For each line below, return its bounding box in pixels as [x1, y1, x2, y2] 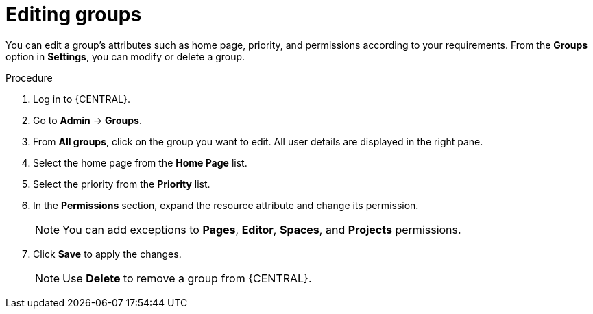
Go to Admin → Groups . [33, 114, 142, 126]
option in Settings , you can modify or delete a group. [5, 50, 245, 62]
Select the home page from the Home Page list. [33, 156, 247, 169]
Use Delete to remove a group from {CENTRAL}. [62, 271, 312, 285]
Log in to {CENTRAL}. [33, 93, 130, 105]
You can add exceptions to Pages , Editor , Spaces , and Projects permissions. [62, 222, 461, 237]
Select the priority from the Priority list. [33, 178, 210, 190]
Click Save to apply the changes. [33, 247, 182, 260]
